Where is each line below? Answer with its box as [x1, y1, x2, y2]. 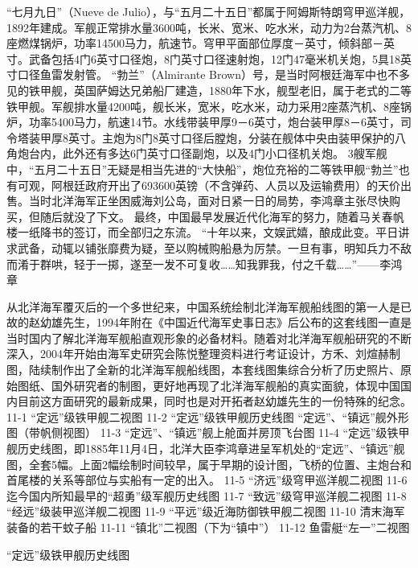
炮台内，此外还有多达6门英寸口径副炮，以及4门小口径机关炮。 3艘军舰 [17, 145, 387, 162]
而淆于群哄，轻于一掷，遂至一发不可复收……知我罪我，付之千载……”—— [6, 255, 380, 272]
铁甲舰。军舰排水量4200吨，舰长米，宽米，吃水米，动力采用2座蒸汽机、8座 [6, 97, 400, 114]
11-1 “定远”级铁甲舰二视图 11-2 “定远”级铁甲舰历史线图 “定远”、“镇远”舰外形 [6, 408, 409, 425]
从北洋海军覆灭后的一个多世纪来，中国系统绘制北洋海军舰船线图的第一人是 [6, 298, 400, 315]
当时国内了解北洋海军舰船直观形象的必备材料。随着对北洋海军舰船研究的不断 [6, 329, 412, 346]
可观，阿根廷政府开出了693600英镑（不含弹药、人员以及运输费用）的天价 [17, 176, 400, 193]
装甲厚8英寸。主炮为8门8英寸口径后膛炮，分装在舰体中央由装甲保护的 [28, 129, 395, 146]
